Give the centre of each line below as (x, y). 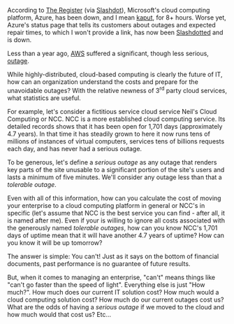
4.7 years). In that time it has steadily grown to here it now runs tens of (109, 134)
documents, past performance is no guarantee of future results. (99, 263)
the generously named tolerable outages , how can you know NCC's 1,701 (112, 227)
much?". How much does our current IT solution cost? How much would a (113, 292)
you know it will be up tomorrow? (55, 242)
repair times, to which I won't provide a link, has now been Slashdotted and (115, 32)
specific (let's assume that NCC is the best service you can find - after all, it (116, 213)
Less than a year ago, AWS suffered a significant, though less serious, (108, 53)
